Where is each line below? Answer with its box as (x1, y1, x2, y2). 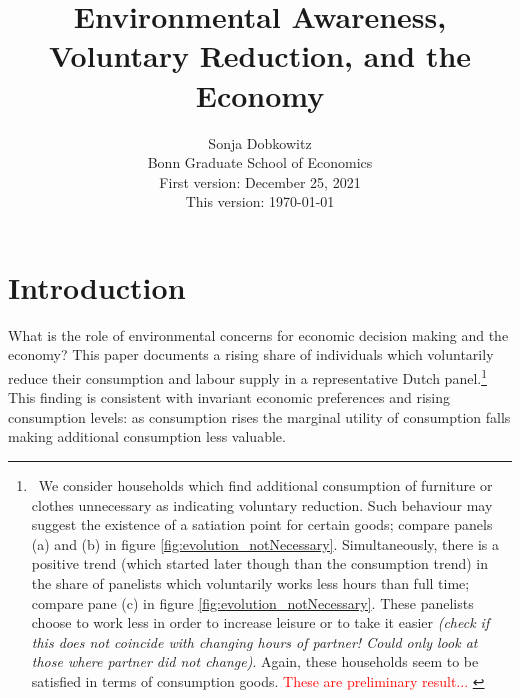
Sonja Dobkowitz (208, 132, 312, 153)
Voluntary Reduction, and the (48, 35, 472, 76)
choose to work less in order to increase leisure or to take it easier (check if (31, 612, 490, 633)
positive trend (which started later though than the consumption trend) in (31, 553, 489, 574)
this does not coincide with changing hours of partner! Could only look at (31, 631, 478, 652)
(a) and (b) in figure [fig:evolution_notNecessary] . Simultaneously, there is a (31, 533, 499, 554)
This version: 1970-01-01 (185, 191, 335, 212)
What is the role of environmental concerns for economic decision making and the (8, 324, 509, 345)
